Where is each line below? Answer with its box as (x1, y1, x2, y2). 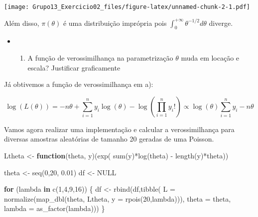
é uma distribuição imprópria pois (63, 17, 167, 28)
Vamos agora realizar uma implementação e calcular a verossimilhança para (4, 124, 235, 134)
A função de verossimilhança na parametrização (27, 53, 173, 63)
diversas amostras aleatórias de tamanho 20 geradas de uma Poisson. (4, 134, 214, 144)
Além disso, (4, 17, 39, 28)
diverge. (209, 17, 233, 28)
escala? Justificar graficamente (27, 62, 121, 72)
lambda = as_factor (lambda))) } (4, 203, 105, 214)
